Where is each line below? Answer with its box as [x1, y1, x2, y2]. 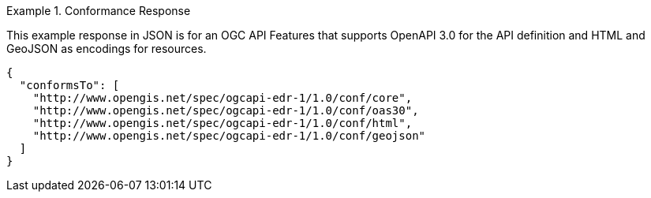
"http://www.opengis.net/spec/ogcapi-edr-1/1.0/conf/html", [32, 117, 413, 129]
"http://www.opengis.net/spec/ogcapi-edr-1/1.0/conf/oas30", [32, 104, 419, 117]
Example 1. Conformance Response [6, 4, 191, 17]
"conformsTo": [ [19, 79, 120, 92]
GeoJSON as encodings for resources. [6, 42, 207, 55]
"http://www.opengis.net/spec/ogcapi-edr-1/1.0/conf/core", [32, 92, 413, 104]
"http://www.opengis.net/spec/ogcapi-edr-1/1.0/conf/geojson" [32, 129, 426, 142]
